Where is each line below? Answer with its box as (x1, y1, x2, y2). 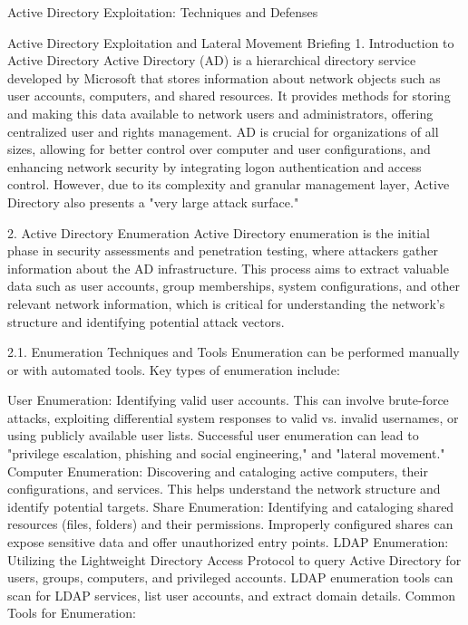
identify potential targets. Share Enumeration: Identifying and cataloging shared (7, 496, 454, 515)
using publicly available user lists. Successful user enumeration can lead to (7, 426, 419, 445)
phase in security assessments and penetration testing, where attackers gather (7, 241, 438, 260)
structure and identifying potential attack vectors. (7, 312, 285, 331)
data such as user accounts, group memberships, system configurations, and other (7, 276, 461, 295)
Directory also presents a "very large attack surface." (7, 192, 299, 211)
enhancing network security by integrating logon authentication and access (7, 157, 422, 176)
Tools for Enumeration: (7, 603, 136, 622)
